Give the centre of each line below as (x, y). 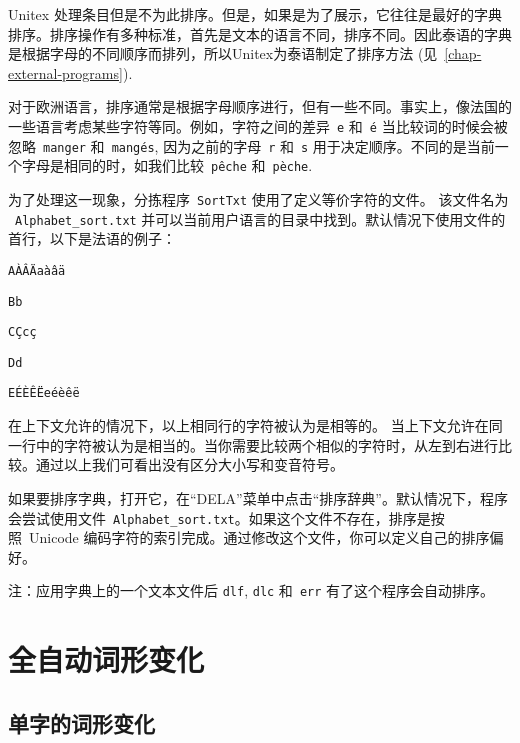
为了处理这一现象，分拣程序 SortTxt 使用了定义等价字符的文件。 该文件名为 (258, 198)
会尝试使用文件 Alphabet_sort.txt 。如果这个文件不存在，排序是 (219, 517)
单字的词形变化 (81, 722)
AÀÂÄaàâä (37, 270)
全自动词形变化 (106, 659)
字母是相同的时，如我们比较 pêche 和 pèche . (167, 165)
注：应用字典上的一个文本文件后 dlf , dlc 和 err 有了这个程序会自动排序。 (251, 590)
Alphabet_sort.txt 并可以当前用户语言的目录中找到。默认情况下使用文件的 (260, 218)
